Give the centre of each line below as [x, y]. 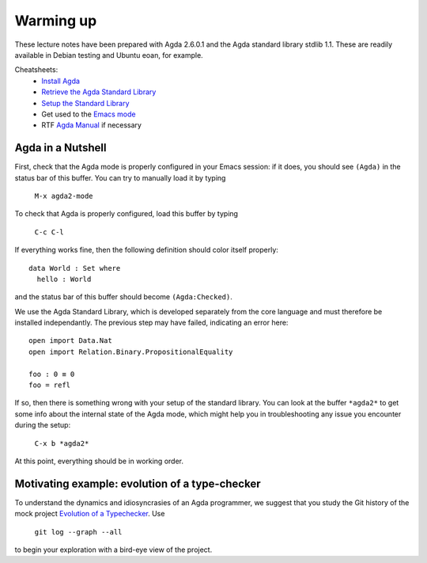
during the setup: [43, 425]
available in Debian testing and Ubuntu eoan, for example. [109, 55]
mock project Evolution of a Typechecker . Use [90, 514]
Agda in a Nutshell [60, 148]
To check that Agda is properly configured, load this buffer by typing [127, 214]
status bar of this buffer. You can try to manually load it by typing [120, 177]
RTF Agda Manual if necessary [92, 125]
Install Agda [61, 81]
